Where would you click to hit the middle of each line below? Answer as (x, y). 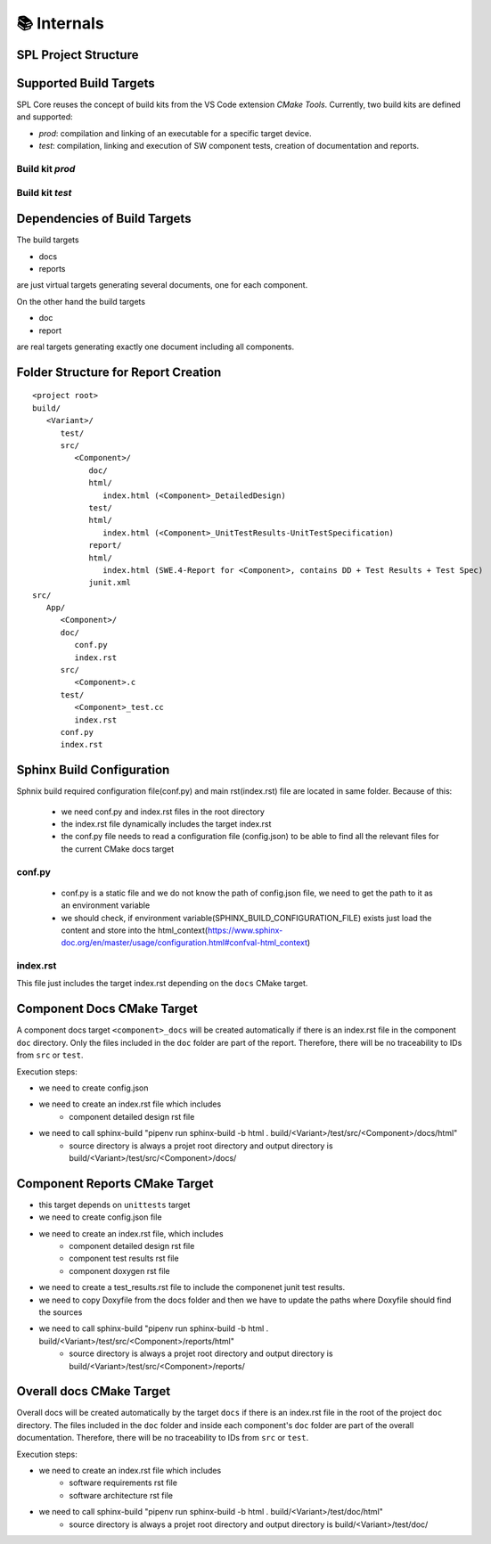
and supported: (45, 117)
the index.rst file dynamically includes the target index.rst (166, 824)
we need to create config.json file (100, 1217)
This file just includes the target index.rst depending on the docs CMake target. (162, 984)
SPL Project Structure (78, 55)
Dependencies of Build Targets (104, 219)
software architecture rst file (121, 1495)
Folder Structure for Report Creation (119, 372)
